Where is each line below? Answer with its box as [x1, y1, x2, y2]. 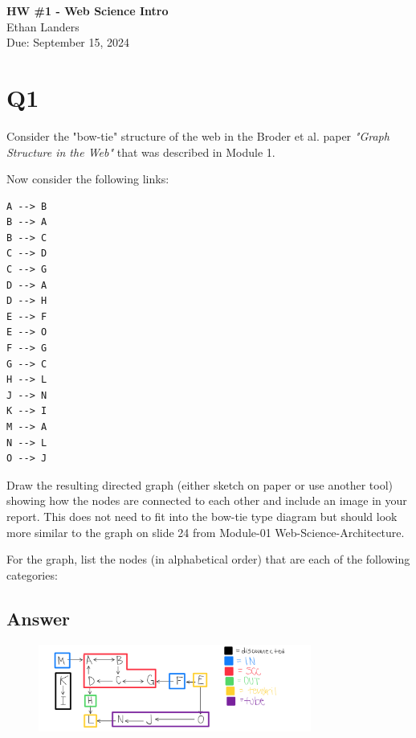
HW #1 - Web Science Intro [6, 2, 169, 18]
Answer [6, 605, 71, 630]
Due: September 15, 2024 [6, 34, 130, 51]
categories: [6, 566, 58, 583]
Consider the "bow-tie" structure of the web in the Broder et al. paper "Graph [6, 127, 389, 144]
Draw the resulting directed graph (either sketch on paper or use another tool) [6, 476, 394, 493]
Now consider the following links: [6, 170, 169, 187]
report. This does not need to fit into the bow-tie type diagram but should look [6, 507, 398, 524]
